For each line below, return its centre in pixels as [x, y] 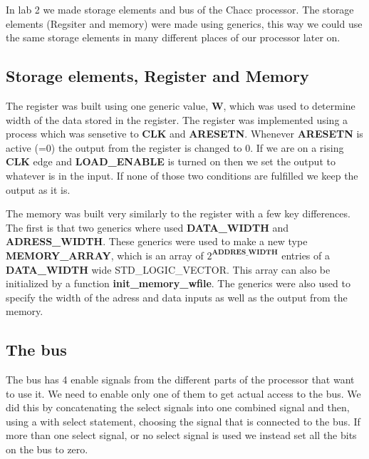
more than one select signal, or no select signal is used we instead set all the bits [181, 435]
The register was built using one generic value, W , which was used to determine [181, 105]
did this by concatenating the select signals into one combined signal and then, [178, 407]
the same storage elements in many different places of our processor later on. [173, 37]
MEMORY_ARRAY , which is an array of [105, 255]
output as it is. [38, 189]
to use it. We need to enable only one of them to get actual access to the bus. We [183, 393]
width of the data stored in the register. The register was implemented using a [177, 119]
